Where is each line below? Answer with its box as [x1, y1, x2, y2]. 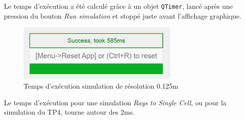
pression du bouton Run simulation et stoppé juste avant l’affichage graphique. [4, 10, 242, 21]
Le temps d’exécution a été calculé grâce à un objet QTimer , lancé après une [4, 1, 233, 11]
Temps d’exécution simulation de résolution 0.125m [24, 81, 179, 91]
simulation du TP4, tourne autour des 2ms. [4, 107, 135, 117]
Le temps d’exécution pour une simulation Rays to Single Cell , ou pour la [4, 97, 227, 107]
